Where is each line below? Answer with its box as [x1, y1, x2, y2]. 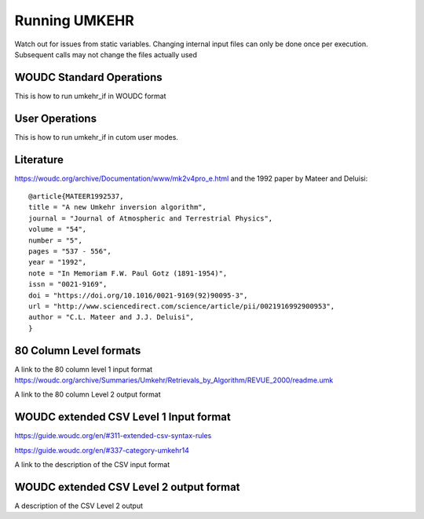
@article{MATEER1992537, [28, 192, 124, 201]
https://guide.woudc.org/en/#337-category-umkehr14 [14, 445, 190, 455]
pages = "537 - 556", [28, 247, 111, 255]
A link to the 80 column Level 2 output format [14, 389, 161, 400]
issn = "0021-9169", [28, 280, 108, 289]
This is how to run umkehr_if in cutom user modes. [14, 132, 178, 141]
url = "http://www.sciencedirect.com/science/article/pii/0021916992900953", [28, 302, 335, 310]
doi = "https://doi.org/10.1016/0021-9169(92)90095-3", [28, 291, 248, 300]
